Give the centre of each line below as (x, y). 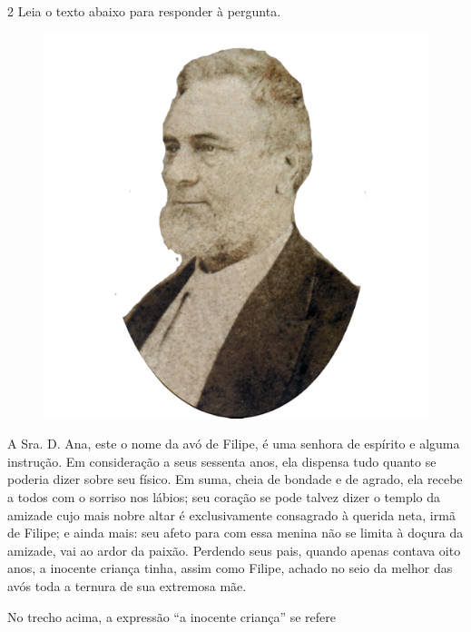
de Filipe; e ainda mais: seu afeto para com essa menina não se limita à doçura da (235, 533)
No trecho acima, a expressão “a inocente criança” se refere (172, 616)
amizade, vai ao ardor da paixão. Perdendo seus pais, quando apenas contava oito (234, 550)
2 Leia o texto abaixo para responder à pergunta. (144, 11)
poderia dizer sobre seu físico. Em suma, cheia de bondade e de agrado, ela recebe (235, 479)
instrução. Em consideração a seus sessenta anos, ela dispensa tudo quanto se (222, 461)
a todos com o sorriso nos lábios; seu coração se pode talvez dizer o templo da (224, 496)
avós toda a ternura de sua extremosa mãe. (127, 585)
